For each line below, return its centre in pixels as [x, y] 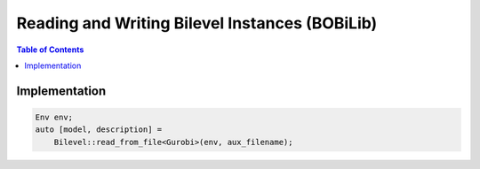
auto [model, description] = [99, 130]
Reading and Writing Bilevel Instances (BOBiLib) [197, 23]
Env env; [54, 117]
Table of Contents [50, 50]
